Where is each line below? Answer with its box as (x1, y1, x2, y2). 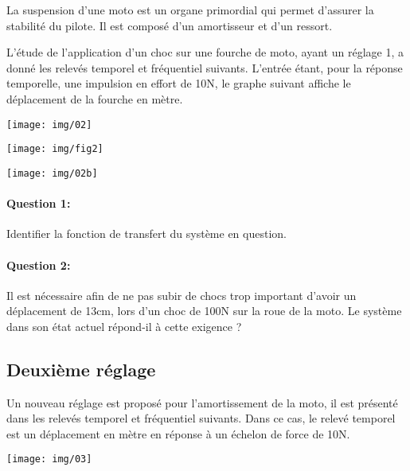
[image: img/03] (6, 453, 92, 465)
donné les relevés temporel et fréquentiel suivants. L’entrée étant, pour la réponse (6, 59, 403, 76)
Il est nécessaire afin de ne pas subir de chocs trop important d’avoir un (6, 286, 357, 303)
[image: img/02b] (6, 167, 98, 179)
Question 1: (6, 195, 71, 212)
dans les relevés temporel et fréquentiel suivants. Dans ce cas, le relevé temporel (6, 410, 396, 426)
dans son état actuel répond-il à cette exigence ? (6, 317, 242, 334)
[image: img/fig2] (6, 143, 103, 155)
